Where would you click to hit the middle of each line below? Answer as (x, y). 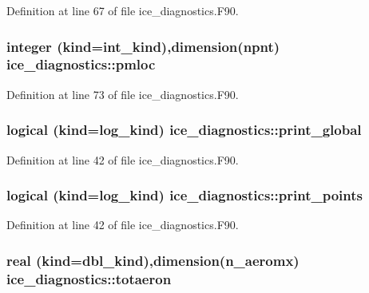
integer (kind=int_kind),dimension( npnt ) (143, 46)
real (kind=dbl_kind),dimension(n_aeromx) (153, 260)
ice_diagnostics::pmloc (81, 64)
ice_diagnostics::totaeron (89, 278)
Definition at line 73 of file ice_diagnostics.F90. (123, 94)
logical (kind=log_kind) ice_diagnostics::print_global (184, 130)
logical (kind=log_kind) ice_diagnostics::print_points (184, 195)
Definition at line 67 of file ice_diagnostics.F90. (123, 10)
